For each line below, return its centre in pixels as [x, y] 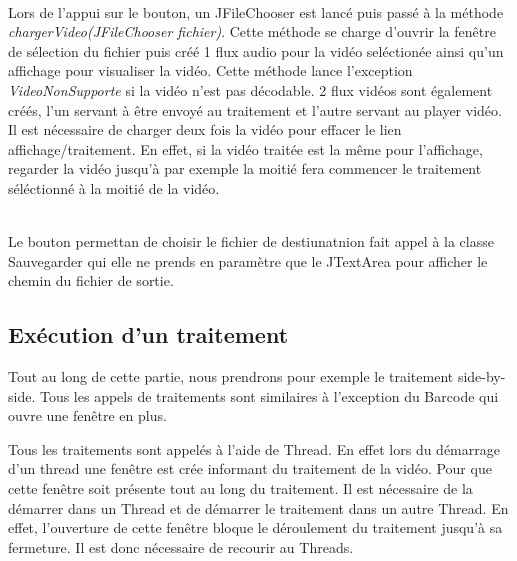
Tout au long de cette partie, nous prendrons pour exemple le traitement [231, 376]
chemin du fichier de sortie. [91, 280]
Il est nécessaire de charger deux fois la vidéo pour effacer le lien [205, 129]
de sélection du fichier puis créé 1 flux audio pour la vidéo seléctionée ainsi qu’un [256, 50]
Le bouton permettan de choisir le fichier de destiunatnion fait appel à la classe [251, 241]
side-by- [481, 376]
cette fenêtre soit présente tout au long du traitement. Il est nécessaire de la [240, 488]
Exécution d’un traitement [148, 334]
